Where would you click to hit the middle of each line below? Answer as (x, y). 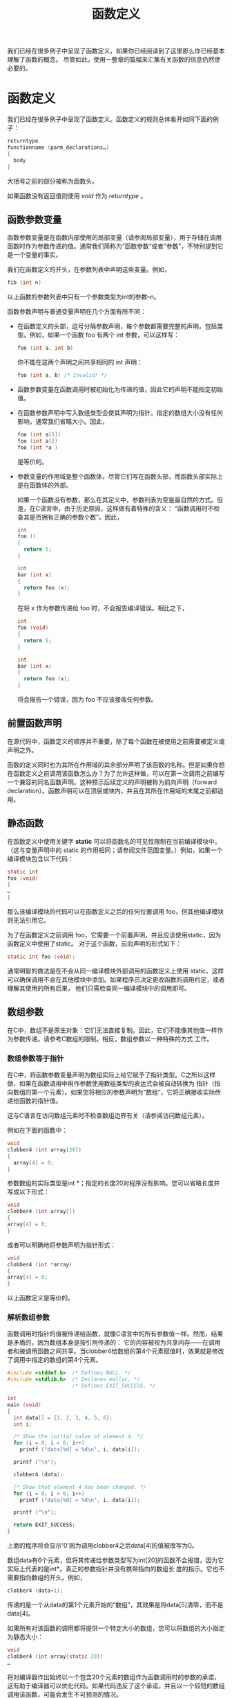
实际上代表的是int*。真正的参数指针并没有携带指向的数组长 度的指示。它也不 (116, 1569)
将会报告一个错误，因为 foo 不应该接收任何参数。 (87, 700)
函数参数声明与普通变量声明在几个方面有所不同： (77, 312)
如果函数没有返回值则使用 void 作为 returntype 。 (77, 195)
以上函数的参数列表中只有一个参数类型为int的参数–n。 (84, 297)
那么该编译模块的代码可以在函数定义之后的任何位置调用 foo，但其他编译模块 (116, 912)
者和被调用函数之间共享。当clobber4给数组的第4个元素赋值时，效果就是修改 (116, 1351)
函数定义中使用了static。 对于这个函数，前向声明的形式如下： (94, 944)
